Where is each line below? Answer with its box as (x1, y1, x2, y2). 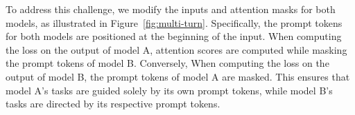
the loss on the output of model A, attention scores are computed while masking (6, 42, 347, 56)
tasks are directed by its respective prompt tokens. (6, 96, 220, 111)
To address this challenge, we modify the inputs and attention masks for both (6, 2, 336, 16)
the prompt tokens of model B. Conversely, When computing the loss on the (6, 56, 329, 70)
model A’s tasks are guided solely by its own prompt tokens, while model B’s (6, 83, 333, 97)
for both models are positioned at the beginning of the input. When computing (6, 29, 342, 43)
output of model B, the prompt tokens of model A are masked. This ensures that (6, 69, 350, 83)
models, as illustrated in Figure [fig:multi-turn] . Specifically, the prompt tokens (6, 15, 343, 30)
